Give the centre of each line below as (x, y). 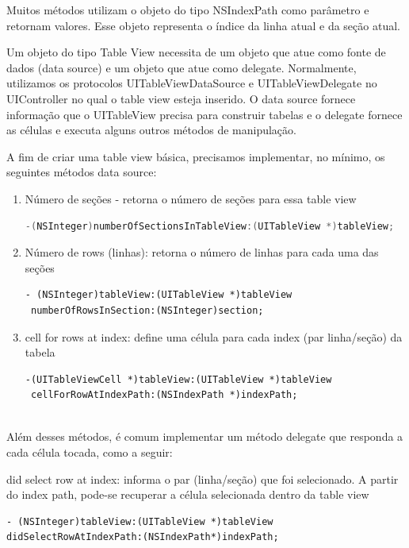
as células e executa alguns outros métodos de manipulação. (151, 130)
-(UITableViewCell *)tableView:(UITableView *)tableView (178, 379)
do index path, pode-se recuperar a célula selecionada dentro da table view (188, 494)
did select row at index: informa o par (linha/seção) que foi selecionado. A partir (203, 479)
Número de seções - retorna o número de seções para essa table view (191, 198)
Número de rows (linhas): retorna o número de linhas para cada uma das (202, 252)
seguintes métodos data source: (82, 172)
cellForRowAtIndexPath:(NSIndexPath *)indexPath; (164, 395)
